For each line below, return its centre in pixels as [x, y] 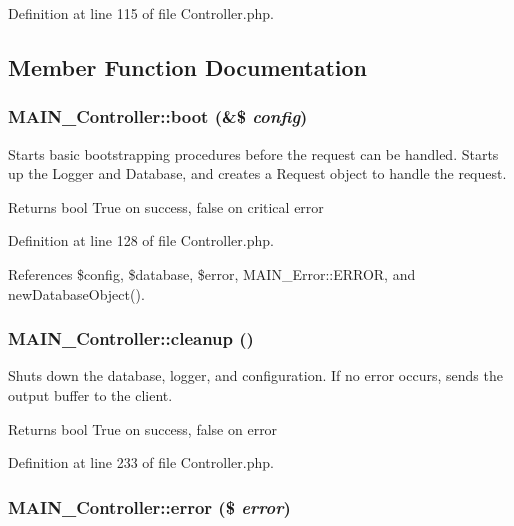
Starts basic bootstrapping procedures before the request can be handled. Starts [253, 153]
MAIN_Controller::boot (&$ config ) [158, 116]
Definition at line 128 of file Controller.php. [141, 240]
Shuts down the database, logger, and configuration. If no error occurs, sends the [255, 375]
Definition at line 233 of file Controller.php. [141, 462]
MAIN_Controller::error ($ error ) [149, 506]
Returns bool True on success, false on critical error [166, 206]
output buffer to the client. [90, 394]
